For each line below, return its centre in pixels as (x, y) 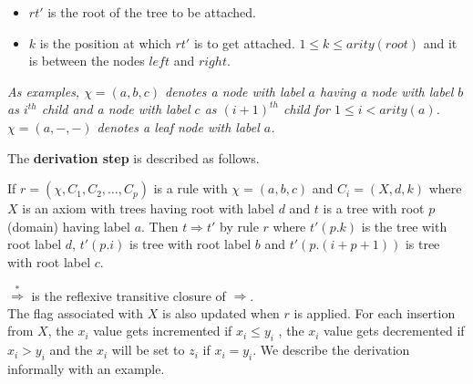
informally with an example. (86, 368)
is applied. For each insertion (375, 312)
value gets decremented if (394, 331)
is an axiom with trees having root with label (148, 208)
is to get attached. (244, 42)
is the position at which (105, 42)
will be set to (148, 350)
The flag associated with (76, 312)
